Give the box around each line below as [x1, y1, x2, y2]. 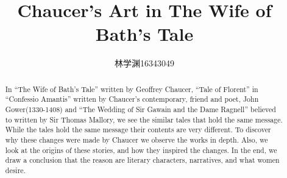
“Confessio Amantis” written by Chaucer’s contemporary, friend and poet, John [5, 94, 259, 104]
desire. [5, 165, 26, 175]
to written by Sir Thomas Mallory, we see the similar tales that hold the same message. [5, 114, 283, 124]
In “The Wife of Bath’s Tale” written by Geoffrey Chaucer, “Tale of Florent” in [5, 84, 258, 94]
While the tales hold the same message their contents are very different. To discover [5, 124, 271, 135]
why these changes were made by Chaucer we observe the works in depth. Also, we [5, 134, 268, 144]
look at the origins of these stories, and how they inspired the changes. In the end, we [5, 144, 277, 155]
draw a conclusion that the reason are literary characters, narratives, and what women [5, 155, 280, 165]
